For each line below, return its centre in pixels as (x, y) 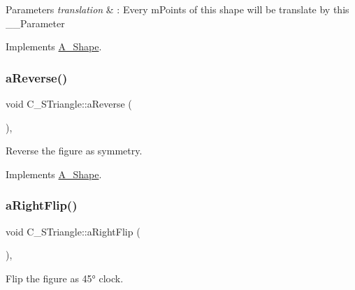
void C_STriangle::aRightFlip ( (73, 231)
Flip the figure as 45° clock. (65, 278)
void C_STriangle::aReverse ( (69, 103)
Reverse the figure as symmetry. (74, 151)
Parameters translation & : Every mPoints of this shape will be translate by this (177, 9)
